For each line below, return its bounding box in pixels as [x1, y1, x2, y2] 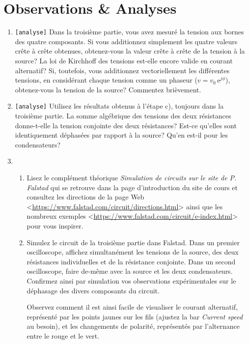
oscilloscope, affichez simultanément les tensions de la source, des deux [27, 247, 239, 257]
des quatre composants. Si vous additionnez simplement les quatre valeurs [15, 36, 238, 46]
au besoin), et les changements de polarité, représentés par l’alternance [27, 321, 240, 331]
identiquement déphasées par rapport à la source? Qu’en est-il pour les [15, 130, 228, 140]
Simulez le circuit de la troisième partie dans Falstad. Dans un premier [27, 237, 240, 247]
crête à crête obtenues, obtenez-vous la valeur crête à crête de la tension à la [15, 46, 245, 56]
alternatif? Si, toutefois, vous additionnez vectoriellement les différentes [15, 65, 230, 75]
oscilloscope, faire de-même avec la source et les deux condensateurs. [27, 266, 233, 276]
